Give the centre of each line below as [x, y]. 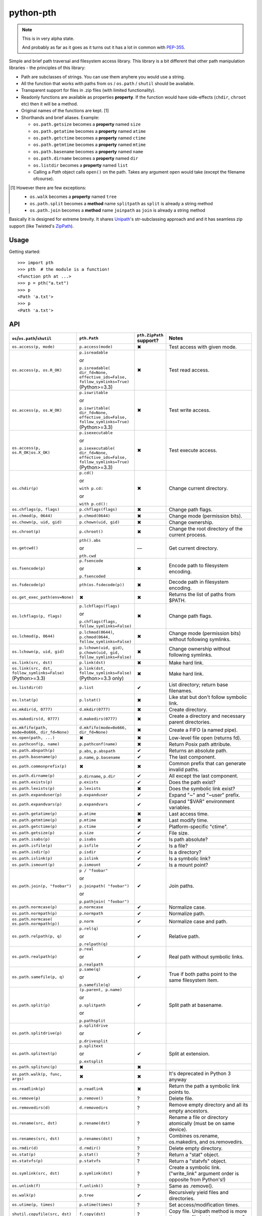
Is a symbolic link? [190, 858]
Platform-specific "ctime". [198, 826]
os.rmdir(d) [25, 1148]
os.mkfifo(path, [30, 727]
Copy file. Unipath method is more [208, 1211]
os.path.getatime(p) [35, 814]
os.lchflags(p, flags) [37, 616]
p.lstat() [90, 700]
